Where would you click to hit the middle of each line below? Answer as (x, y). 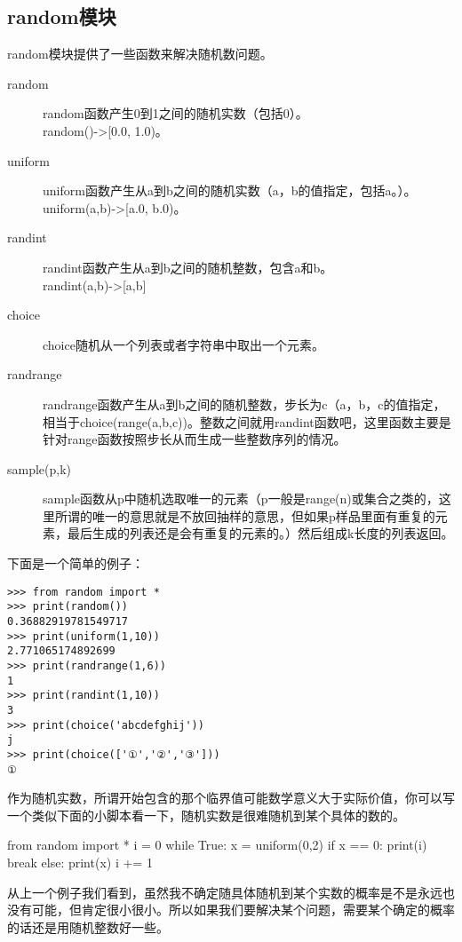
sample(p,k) (40, 468)
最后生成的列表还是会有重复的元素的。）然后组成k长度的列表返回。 (260, 533)
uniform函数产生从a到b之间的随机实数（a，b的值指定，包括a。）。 (230, 190)
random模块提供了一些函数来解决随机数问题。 (140, 54)
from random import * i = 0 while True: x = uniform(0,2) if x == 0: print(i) (217, 845)
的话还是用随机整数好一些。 (88, 926)
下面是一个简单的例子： (76, 563)
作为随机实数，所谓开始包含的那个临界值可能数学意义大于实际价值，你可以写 (231, 798)
